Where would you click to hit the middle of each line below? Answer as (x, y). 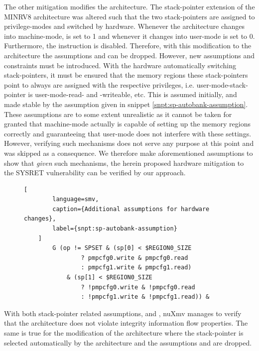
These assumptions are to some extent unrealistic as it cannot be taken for (118, 114)
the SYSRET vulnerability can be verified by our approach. (95, 173)
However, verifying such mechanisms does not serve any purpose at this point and (129, 143)
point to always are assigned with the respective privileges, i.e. (99, 84)
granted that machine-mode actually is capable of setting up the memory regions (127, 124)
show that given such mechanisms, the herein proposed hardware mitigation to (124, 163)
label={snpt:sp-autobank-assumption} (115, 229)
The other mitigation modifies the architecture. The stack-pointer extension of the (129, 6)
